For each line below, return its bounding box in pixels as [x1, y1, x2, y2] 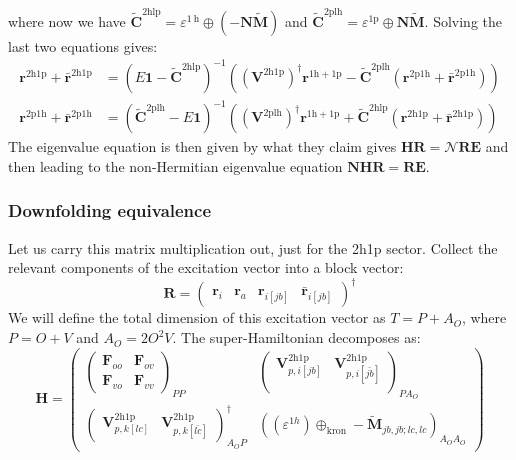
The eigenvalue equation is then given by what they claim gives [8, 136, 397, 157]
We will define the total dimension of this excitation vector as [8, 307, 386, 328]
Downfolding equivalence [8, 198, 212, 223]
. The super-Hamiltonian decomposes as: [172, 327, 421, 348]
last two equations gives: [8, 35, 158, 56]
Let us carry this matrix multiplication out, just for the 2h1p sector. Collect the [8, 237, 498, 258]
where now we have [8, 10, 126, 31]
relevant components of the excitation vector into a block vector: [8, 257, 404, 278]
